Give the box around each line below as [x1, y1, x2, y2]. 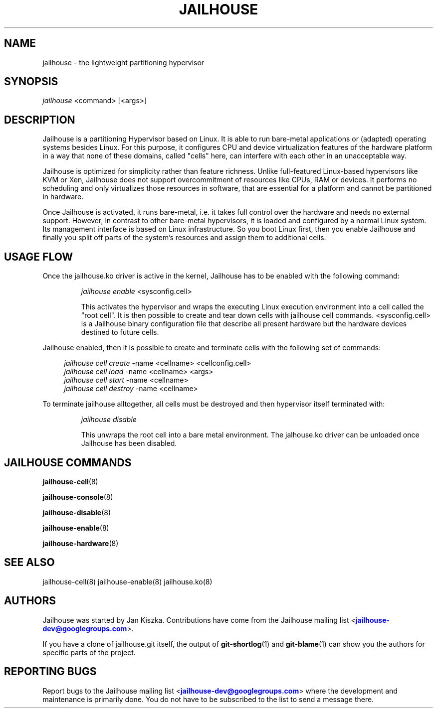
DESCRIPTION [4, 113, 75, 126]
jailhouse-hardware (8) [42, 539, 119, 548]
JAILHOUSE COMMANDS [4, 456, 132, 469]
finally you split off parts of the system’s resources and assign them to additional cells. [42, 233, 326, 242]
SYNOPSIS [4, 75, 58, 88]
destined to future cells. [81, 328, 159, 337]
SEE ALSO [4, 556, 55, 569]
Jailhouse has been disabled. [81, 439, 177, 448]
